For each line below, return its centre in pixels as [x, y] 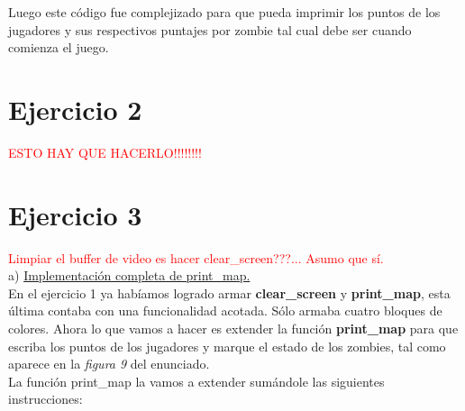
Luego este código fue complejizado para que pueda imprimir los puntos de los [224, 12]
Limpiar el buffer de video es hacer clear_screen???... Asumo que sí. [196, 257]
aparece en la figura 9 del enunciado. [109, 364]
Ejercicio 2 [75, 109]
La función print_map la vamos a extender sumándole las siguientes [196, 381]
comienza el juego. [59, 47]
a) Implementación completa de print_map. [129, 275]
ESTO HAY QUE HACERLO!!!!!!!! [105, 152]
